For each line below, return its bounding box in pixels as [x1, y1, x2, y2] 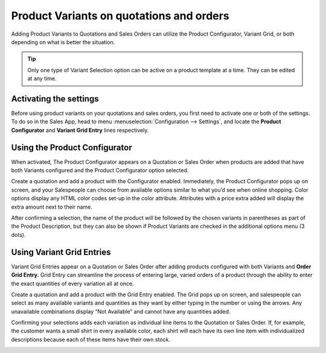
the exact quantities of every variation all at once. [11, 280, 134, 287]
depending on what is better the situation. [11, 38, 115, 45]
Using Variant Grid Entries [11, 247, 111, 257]
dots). [11, 231, 26, 238]
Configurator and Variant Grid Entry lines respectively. [11, 126, 149, 134]
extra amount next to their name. [11, 203, 93, 210]
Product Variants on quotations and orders [11, 9, 229, 22]
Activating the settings [11, 94, 99, 104]
